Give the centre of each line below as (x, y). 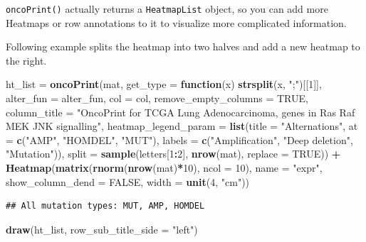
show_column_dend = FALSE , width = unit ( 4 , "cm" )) (128, 181)
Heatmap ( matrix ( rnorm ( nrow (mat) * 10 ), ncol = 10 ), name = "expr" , (164, 167)
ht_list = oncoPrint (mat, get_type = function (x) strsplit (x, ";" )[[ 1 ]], (164, 84)
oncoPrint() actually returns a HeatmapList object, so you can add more (167, 9)
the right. (26, 60)
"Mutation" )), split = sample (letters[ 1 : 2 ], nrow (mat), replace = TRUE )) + (173, 154)
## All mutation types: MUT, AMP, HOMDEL (105, 206)
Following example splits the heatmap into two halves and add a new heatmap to (183, 46)
